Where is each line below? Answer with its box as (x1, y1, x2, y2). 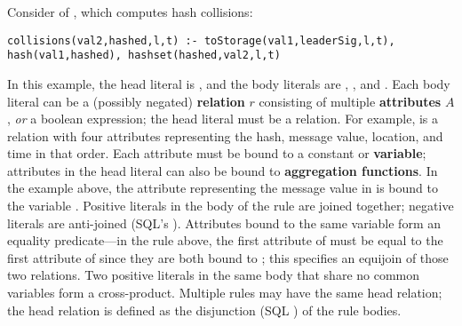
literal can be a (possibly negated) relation (7, 91, 245, 110)
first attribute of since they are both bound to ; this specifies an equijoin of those (7, 248, 449, 266)
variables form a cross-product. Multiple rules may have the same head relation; (7, 283, 442, 302)
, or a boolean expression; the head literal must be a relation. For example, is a (7, 109, 439, 128)
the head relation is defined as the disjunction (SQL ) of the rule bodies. (7, 300, 402, 319)
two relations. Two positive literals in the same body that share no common (7, 266, 420, 284)
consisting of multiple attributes (259, 91, 442, 110)
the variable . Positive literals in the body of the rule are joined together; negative (7, 196, 454, 215)
